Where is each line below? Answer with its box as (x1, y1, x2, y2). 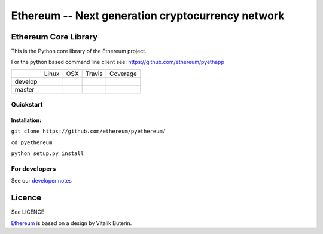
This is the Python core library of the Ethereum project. (11, 48, 147, 55)
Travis (86, 69, 103, 78)
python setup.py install (11, 150, 84, 157)
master (14, 85, 35, 93)
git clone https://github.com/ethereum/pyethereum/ (11, 128, 166, 135)
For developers (11, 165, 56, 173)
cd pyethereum (11, 139, 53, 146)
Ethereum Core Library (11, 32, 98, 42)
